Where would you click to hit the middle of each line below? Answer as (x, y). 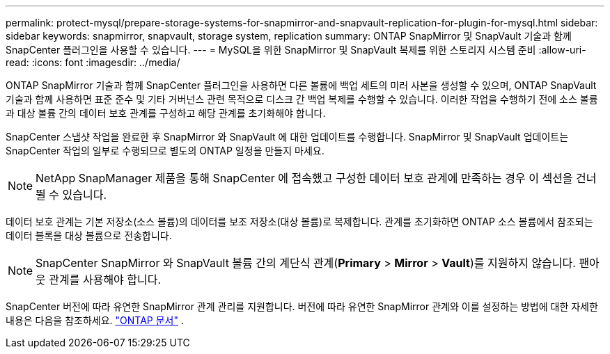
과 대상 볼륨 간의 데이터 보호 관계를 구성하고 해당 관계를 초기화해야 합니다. (166, 113)
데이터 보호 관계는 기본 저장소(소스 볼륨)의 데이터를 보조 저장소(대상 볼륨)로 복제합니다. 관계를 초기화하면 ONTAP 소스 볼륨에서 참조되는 (299, 222)
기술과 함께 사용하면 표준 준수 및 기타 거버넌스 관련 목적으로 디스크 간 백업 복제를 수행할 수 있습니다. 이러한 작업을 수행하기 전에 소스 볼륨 (302, 99)
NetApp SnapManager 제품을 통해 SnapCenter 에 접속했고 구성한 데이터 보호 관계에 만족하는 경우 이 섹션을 (304, 178)
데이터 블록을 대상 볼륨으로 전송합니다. (89, 235)
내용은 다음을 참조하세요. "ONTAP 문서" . (95, 320)
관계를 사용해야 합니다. (105, 280)
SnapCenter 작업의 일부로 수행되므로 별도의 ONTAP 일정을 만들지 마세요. (165, 151)
